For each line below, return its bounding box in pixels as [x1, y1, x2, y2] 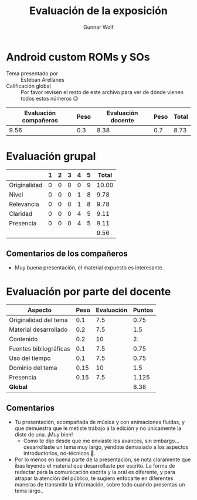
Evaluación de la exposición [29, 4, 168, 18]
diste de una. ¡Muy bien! [14, 431, 73, 438]
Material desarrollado [9, 325, 68, 334]
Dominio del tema [9, 364, 57, 372]
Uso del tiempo [9, 354, 51, 362]
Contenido [9, 335, 38, 344]
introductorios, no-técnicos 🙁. [23, 450, 96, 457]
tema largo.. [14, 487, 44, 495]
